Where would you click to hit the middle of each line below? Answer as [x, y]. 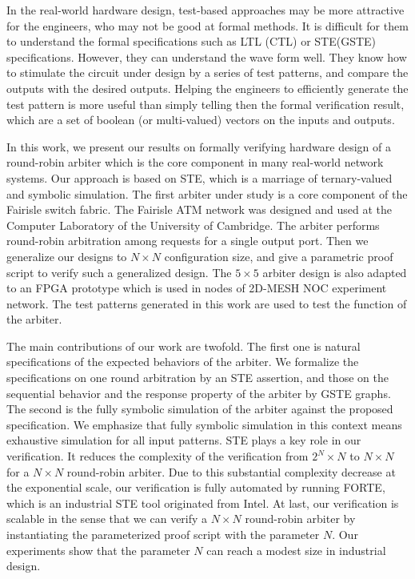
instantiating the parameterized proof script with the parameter [163, 534]
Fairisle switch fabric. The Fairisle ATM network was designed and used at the [200, 209]
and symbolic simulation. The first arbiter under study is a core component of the [207, 193]
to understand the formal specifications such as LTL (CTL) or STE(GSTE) [192, 41]
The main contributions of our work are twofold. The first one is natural [184, 346]
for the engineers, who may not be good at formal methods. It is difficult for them [207, 25]
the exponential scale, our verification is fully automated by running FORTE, [196, 487]
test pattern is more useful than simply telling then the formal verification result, [206, 104]
